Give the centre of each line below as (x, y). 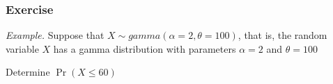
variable (22, 48)
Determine (28, 72)
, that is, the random (282, 35)
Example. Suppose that (55, 35)
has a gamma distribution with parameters (145, 48)
